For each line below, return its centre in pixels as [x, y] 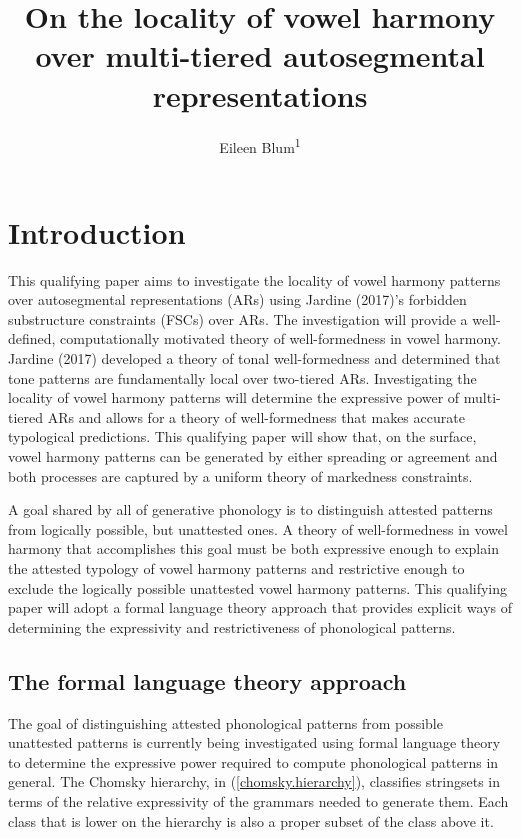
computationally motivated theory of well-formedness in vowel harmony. [281, 338]
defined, [32, 338]
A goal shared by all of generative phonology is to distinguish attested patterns [250, 509]
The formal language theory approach [207, 680]
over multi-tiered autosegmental [260, 55]
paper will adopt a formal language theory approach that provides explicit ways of [260, 607]
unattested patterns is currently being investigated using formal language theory [254, 742]
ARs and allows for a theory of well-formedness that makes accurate [256, 416]
